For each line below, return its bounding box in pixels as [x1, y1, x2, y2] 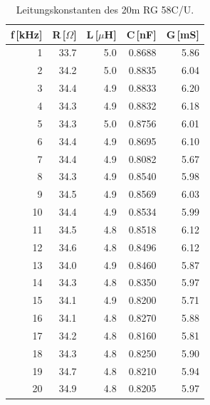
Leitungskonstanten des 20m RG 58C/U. [16, 2, 194, 16]
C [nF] [126, 26, 157, 41]
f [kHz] [11, 26, 43, 41]
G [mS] [166, 26, 199, 41]
